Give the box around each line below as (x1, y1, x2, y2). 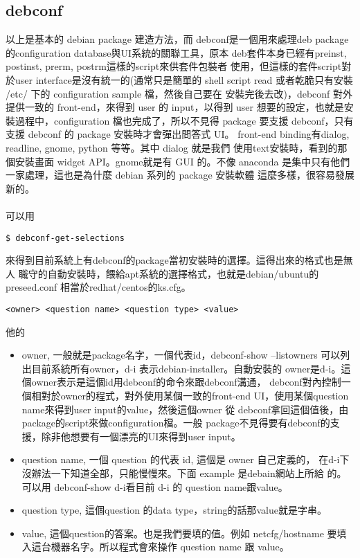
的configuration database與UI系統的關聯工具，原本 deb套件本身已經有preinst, (6, 45, 347, 60)
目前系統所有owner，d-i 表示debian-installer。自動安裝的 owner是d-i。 (31, 361, 341, 375)
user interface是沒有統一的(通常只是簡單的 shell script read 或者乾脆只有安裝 (15, 72, 354, 87)
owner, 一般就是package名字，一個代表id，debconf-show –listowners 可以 (21, 348, 341, 362)
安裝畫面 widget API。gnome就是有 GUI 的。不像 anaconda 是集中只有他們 (15, 154, 350, 168)
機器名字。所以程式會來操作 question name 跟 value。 (51, 539, 289, 554)
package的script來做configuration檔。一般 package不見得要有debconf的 (21, 415, 330, 430)
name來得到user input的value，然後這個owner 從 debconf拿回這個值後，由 (21, 402, 349, 416)
